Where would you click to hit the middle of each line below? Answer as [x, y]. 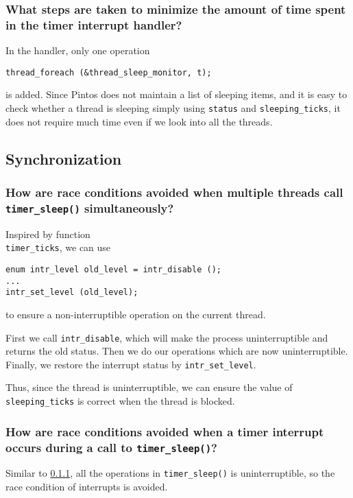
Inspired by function [48, 234]
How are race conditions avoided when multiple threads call [174, 192]
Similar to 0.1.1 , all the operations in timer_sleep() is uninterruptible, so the [170, 473]
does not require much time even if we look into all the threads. [139, 121]
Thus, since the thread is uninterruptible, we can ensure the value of [149, 387]
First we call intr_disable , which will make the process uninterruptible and [167, 337]
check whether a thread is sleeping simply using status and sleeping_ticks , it [173, 107]
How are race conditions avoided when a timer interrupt [165, 431]
